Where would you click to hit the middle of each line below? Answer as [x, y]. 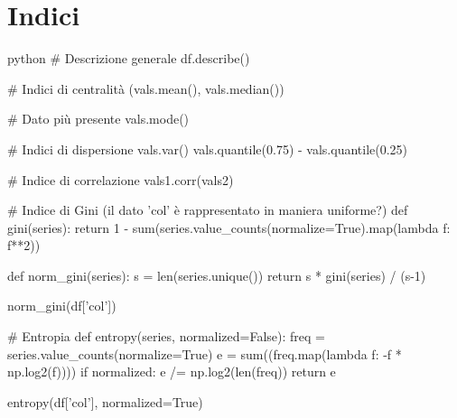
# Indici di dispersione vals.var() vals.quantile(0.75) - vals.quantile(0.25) [208, 149]
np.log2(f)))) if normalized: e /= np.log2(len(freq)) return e [172, 372]
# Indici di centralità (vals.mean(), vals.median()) [146, 88]
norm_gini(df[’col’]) [62, 306]
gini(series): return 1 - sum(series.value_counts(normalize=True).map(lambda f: [229, 227]
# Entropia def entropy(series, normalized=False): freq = [167, 336]
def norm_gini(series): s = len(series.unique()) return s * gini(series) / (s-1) [217, 275]
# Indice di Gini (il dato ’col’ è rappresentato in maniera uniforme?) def [208, 210]
